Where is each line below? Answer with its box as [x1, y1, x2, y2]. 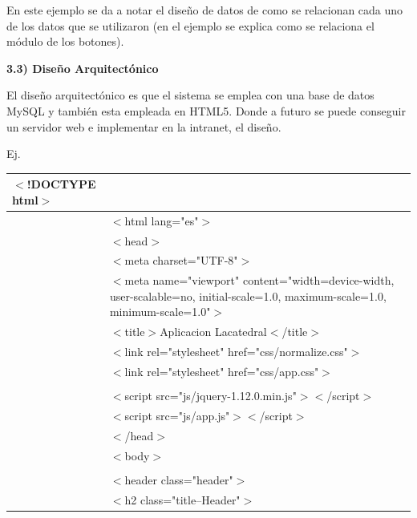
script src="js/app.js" [124, 407, 230, 423]
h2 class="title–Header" [124, 491, 241, 508]
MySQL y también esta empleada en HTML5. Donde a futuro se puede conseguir [6, 102, 406, 119]
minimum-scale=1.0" [109, 303, 211, 320]
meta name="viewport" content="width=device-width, [124, 272, 395, 289]
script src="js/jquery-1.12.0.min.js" [124, 387, 297, 404]
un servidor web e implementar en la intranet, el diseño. [6, 118, 281, 135]
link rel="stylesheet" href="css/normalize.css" [124, 343, 348, 360]
